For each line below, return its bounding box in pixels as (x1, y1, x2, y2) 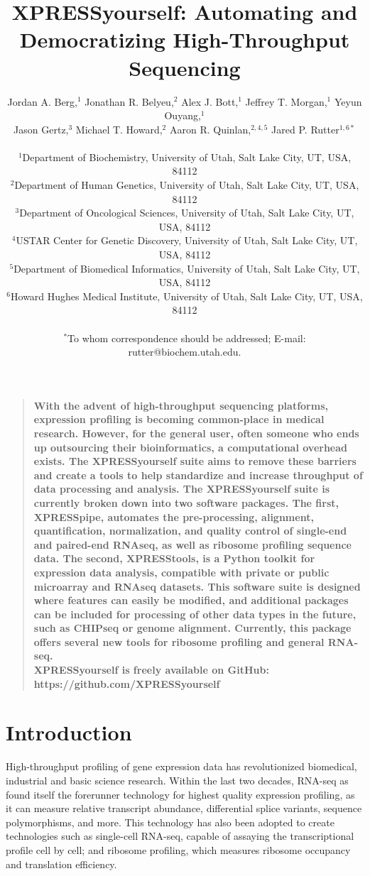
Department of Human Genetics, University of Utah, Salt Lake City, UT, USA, (14, 177, 359, 192)
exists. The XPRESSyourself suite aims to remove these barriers (33, 454, 357, 469)
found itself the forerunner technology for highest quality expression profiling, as (6, 787, 355, 801)
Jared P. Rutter (271, 121, 339, 136)
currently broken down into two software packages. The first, (33, 495, 339, 510)
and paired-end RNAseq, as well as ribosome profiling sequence (33, 537, 352, 552)
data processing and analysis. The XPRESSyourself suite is (33, 481, 330, 496)
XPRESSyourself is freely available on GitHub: (33, 662, 269, 677)
